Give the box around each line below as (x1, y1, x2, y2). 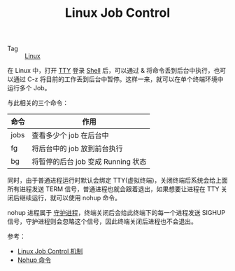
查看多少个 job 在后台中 (31, 131, 109, 141)
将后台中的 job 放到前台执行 (31, 144, 123, 153)
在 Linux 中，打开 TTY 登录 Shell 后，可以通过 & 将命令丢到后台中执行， (7, 67, 215, 75)
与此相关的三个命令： (7, 99, 69, 107)
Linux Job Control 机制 (17, 247, 83, 256)
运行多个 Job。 (7, 84, 51, 92)
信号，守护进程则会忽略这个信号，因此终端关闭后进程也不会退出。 (7, 217, 197, 225)
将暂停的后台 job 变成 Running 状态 (31, 157, 147, 167)
